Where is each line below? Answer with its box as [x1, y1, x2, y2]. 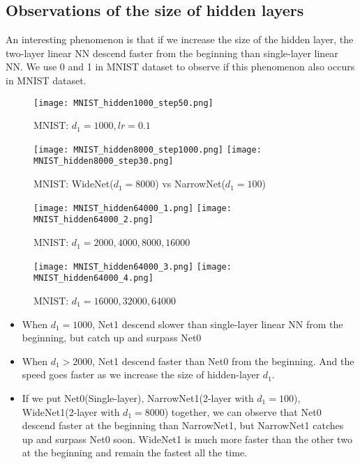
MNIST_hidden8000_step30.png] [33, 156, 174, 167]
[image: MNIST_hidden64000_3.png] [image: [33, 261, 232, 272]
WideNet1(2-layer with [22, 404, 120, 419]
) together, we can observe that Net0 [164, 404, 322, 419]
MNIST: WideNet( [33, 176, 114, 191]
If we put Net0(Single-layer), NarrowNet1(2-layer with [22, 390, 254, 405]
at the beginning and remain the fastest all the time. [22, 445, 247, 460]
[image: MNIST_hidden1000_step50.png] [33, 98, 213, 108]
